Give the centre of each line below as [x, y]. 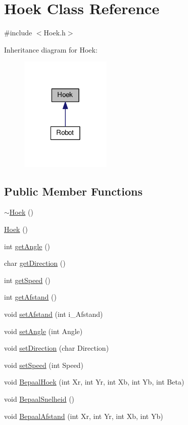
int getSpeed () [27, 280]
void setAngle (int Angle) [43, 331]
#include [18, 33]
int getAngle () [27, 246]
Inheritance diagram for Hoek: [51, 49]
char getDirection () [35, 263]
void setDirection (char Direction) [57, 348]
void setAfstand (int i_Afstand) [54, 314]
